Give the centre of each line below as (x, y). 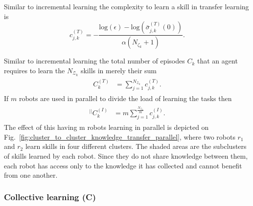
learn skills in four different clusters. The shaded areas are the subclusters (136, 146)
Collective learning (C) (50, 196)
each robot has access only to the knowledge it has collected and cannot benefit (123, 165)
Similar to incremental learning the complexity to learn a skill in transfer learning (126, 6)
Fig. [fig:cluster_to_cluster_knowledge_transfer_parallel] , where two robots (120, 136)
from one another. (31, 175)
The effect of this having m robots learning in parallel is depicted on (106, 127)
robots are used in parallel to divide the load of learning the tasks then (125, 98)
